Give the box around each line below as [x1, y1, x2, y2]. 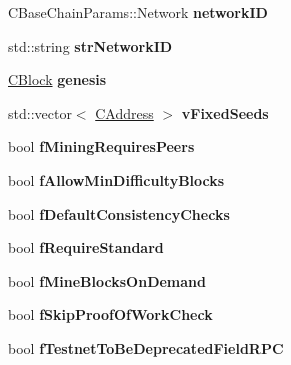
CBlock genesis [8, 69, 107, 90]
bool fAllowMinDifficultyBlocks [8, 169, 225, 190]
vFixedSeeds [181, 102, 269, 123]
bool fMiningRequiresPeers [8, 136, 195, 157]
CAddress [95, 102, 154, 123]
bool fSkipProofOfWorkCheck [8, 304, 213, 325]
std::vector [8, 102, 72, 123]
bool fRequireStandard [8, 237, 164, 258]
